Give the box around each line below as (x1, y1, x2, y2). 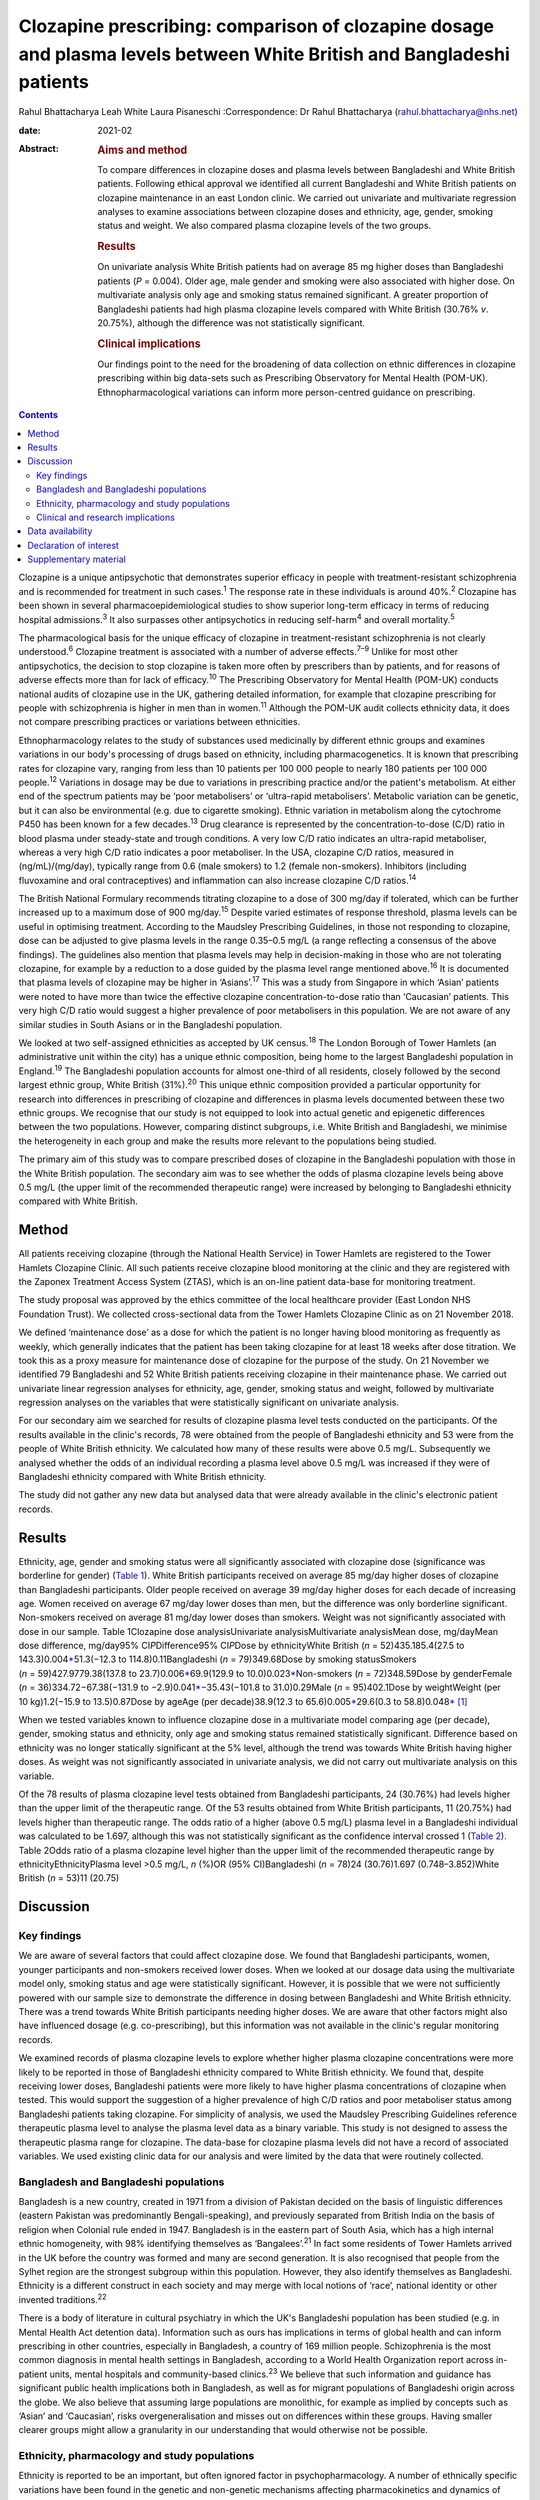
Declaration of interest (27, 539, 120, 551)
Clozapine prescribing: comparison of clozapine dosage (18, 15, 495, 37)
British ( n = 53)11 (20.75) (18, 1872, 120, 1884)
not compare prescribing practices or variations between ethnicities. (18, 716, 301, 728)
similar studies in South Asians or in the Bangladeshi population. (18, 1018, 283, 1030)
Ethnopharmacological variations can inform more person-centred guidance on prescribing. (97, 386, 476, 398)
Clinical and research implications (36, 511, 175, 523)
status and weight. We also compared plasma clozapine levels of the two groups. (97, 220, 432, 232)
